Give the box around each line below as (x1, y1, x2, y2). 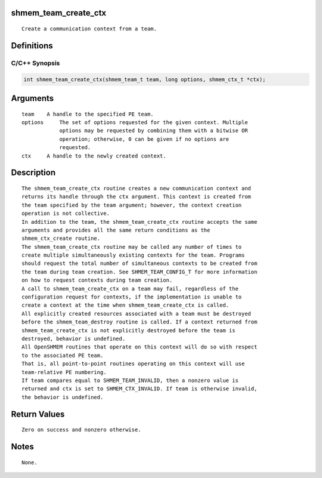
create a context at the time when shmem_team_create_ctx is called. (21, 302, 230, 309)
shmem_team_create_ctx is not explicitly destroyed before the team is (21, 327, 236, 334)
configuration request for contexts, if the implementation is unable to (21, 294, 242, 301)
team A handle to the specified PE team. (21, 110, 154, 118)
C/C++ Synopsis (11, 58, 60, 67)
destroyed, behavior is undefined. (21, 335, 126, 342)
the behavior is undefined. (21, 394, 104, 400)
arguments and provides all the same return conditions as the (21, 227, 210, 233)
